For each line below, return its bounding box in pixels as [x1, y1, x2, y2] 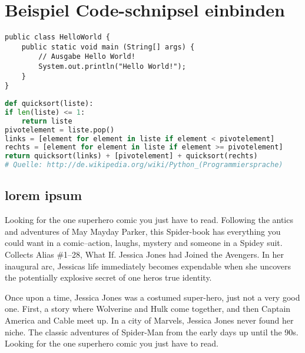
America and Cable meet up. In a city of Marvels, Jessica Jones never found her [5, 314, 294, 327]
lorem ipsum [5, 186, 82, 204]
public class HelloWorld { [5, 33, 110, 42]
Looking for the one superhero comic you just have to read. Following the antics [5, 214, 293, 226]
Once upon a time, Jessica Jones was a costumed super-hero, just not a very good [5, 291, 300, 303]
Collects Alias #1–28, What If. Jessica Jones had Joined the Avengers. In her [5, 248, 284, 261]
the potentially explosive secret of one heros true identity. [5, 271, 212, 284]
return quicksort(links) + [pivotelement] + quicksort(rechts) [5, 152, 258, 161]
